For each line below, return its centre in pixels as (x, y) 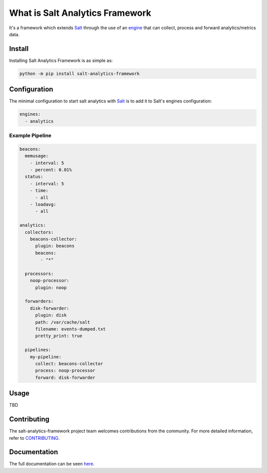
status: (34, 177)
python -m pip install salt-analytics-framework (80, 73)
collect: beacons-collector (69, 363)
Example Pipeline (30, 136)
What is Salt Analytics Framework (80, 13)
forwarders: (39, 301)
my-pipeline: (46, 357)
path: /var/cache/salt (63, 322)
